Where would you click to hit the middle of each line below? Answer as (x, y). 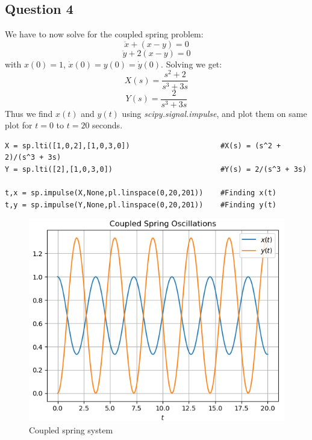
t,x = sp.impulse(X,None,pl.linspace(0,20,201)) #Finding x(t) (141, 193)
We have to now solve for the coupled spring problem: (104, 34)
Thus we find (29, 113)
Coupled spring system (71, 429)
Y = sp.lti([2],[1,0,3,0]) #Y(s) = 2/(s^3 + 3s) (156, 169)
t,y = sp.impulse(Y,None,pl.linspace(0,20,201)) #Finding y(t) (141, 205)
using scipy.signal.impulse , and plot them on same (214, 113)
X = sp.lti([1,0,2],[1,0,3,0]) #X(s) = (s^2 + (143, 146)
